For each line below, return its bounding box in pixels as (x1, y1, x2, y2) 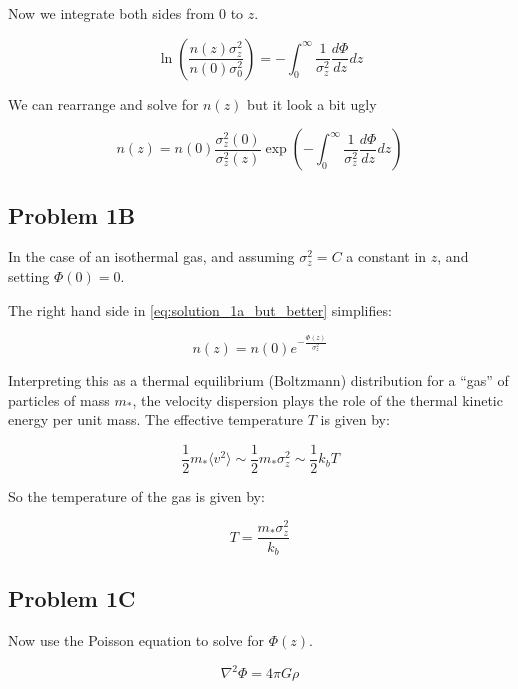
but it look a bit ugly (247, 93, 377, 114)
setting (8, 265, 50, 286)
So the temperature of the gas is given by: (8, 485, 265, 506)
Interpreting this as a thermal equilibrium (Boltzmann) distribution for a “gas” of (8, 369, 509, 390)
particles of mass (8, 389, 110, 410)
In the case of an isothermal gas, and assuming (8, 246, 295, 267)
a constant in (346, 246, 427, 267)
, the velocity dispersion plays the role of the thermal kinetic (132, 389, 503, 410)
